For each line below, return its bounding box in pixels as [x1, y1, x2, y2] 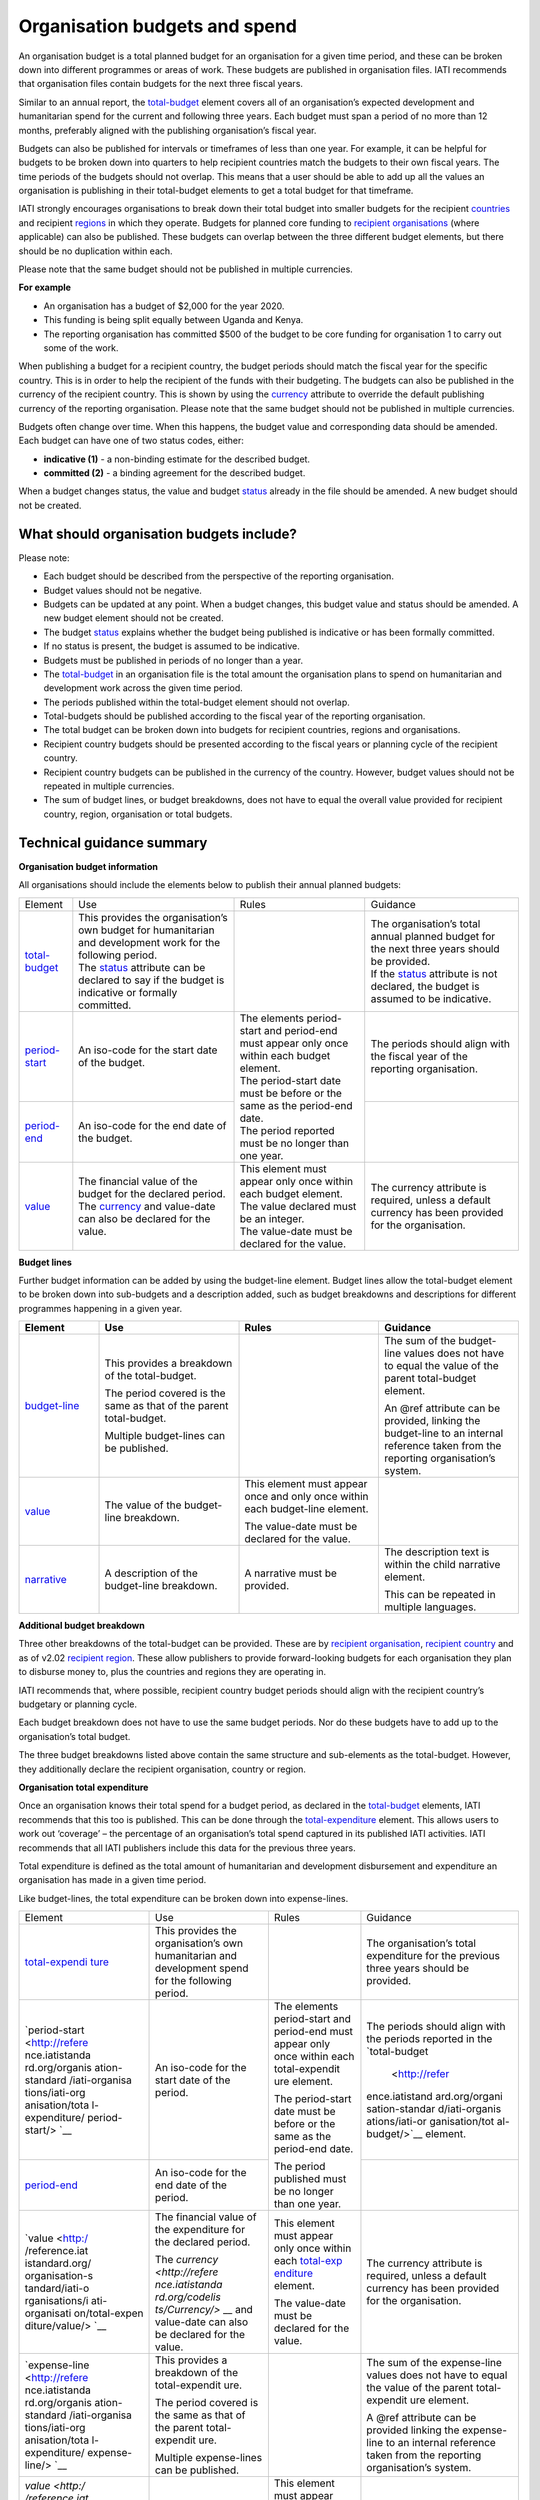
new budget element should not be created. [43, 612, 224, 624]
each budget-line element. [244, 1502, 369, 1516]
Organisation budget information [18, 860, 159, 872]
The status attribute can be [78, 960, 206, 974]
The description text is [384, 1545, 490, 1559]
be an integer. [239, 1211, 305, 1225]
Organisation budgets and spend [18, 15, 297, 37]
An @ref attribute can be [384, 1401, 500, 1415]
